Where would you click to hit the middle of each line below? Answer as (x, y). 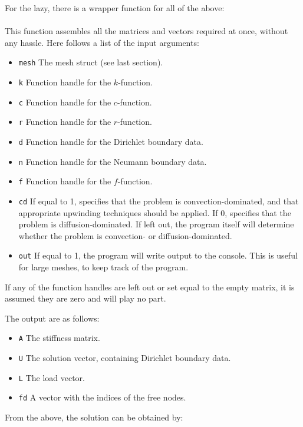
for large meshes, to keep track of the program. (103, 267)
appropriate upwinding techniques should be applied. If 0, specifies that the (155, 212)
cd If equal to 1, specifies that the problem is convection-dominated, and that (159, 201)
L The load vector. (52, 377)
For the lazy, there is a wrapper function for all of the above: (115, 8)
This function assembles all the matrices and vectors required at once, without (146, 31)
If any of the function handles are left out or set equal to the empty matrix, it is (150, 287)
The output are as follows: (52, 318)
